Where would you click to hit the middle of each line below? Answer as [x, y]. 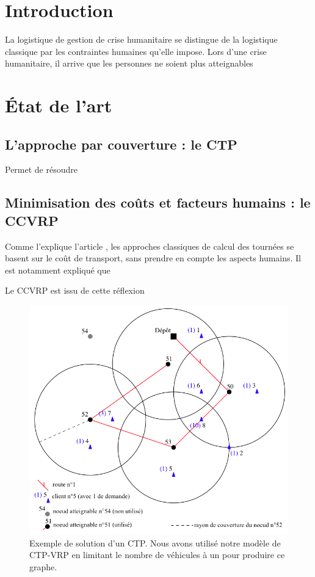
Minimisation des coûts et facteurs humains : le [158, 202]
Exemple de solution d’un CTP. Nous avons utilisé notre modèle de [155, 543]
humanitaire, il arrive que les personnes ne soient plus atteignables [129, 63]
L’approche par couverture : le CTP [121, 144]
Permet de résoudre [41, 169]
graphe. [43, 567]
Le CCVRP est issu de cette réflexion [75, 290]
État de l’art [59, 105]
